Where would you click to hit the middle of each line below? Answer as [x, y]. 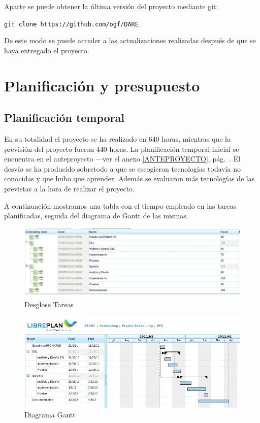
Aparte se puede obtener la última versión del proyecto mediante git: [111, 6]
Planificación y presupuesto [102, 85]
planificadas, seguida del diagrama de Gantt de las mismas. [96, 216]
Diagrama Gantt [50, 415]
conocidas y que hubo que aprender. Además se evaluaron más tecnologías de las [129, 178]
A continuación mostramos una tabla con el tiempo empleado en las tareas [120, 205]
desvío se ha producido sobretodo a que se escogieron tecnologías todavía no [123, 168]
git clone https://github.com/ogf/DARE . [72, 23]
